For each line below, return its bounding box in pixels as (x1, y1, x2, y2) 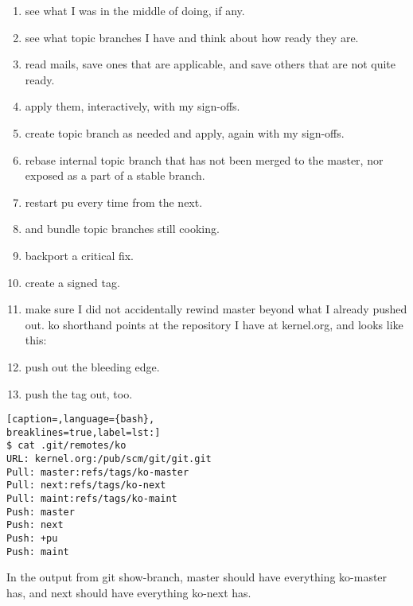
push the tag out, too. (25, 385, 133, 402)
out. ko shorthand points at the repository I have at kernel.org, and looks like (25, 316, 403, 332)
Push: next (6, 519, 64, 531)
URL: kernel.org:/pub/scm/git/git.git (6, 453, 212, 465)
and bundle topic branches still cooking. (25, 220, 220, 237)
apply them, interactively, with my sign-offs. (25, 98, 240, 115)
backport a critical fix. (25, 247, 134, 263)
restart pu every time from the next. (25, 193, 203, 210)
